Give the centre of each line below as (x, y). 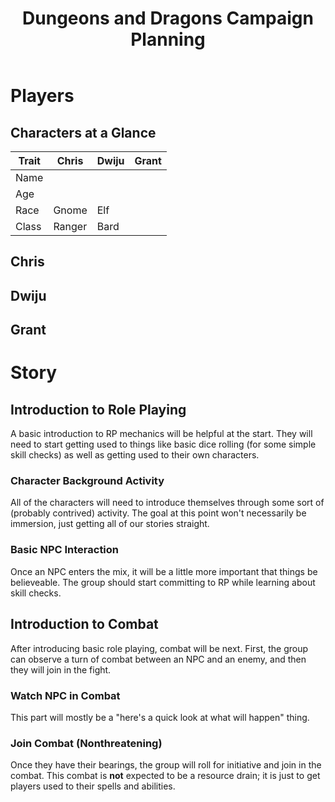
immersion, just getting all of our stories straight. (110, 524)
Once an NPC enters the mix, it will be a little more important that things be (164, 571)
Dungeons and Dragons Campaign (168, 18)
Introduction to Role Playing (98, 409)
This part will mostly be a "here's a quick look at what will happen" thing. (160, 717)
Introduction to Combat (84, 624)
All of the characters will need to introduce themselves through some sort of (167, 503)
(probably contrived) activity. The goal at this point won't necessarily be (158, 513)
